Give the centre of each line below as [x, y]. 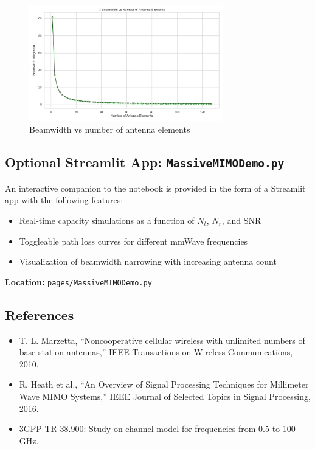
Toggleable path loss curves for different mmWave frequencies [133, 241]
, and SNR [241, 220]
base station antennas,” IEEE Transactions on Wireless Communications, [156, 352]
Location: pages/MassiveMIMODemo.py [78, 281]
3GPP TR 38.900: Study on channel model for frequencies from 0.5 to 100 [157, 429]
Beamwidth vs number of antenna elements [110, 129]
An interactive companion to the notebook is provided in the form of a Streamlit [155, 188]
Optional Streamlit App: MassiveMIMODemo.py [145, 162]
